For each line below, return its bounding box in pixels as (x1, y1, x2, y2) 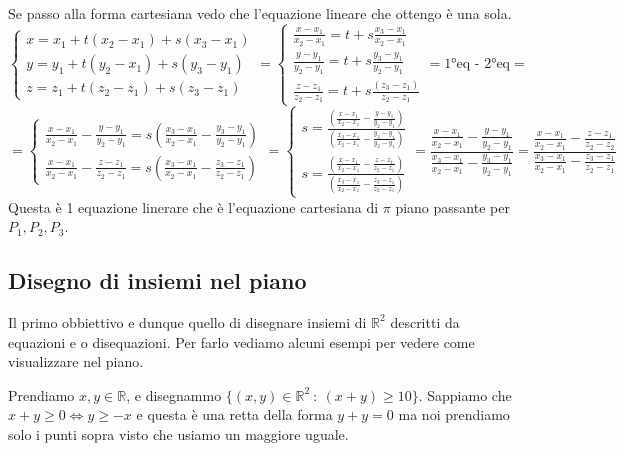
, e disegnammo (126, 384, 222, 405)
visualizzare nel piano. (8, 351, 144, 372)
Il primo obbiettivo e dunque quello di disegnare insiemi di (8, 311, 367, 332)
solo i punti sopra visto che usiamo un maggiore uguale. (8, 423, 349, 444)
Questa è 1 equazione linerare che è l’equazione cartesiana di (8, 196, 379, 217)
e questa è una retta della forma (136, 404, 333, 425)
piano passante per (395, 196, 510, 217)
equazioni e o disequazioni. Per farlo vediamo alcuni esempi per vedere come (8, 331, 475, 352)
